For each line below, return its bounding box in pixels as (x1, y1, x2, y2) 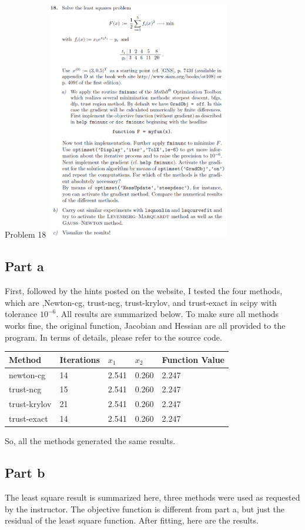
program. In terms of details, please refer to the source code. (5, 331, 222, 343)
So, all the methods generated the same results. (5, 435, 176, 447)
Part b (5, 464, 45, 482)
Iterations (59, 353, 100, 365)
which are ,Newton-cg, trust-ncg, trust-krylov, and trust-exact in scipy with (5, 296, 277, 308)
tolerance (5, 308, 38, 320)
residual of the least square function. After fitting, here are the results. (5, 514, 259, 526)
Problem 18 (5, 228, 46, 241)
